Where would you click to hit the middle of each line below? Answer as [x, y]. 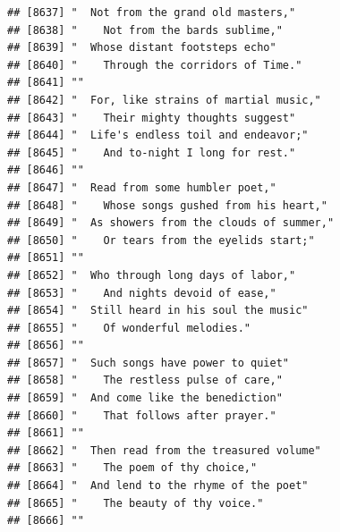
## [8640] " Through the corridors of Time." [155, 65]
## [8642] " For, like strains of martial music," [164, 100]
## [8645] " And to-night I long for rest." [152, 152]
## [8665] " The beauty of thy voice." [136, 503]
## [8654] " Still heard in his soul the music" [158, 311]
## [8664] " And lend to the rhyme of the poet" [158, 486]
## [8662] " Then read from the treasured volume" [164, 450]
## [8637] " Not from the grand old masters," [152, 13]
